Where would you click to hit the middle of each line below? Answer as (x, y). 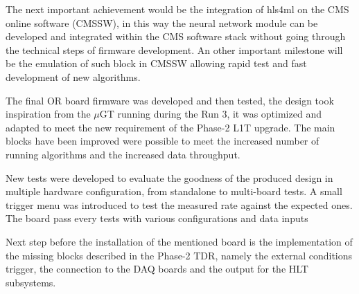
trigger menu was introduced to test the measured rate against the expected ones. (179, 204)
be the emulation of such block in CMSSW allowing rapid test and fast (156, 63)
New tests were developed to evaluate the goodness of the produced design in (169, 177)
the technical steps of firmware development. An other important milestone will (174, 49)
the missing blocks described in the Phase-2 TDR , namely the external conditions (179, 255)
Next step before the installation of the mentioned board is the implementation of (179, 241)
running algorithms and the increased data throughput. (123, 154)
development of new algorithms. (73, 76)
